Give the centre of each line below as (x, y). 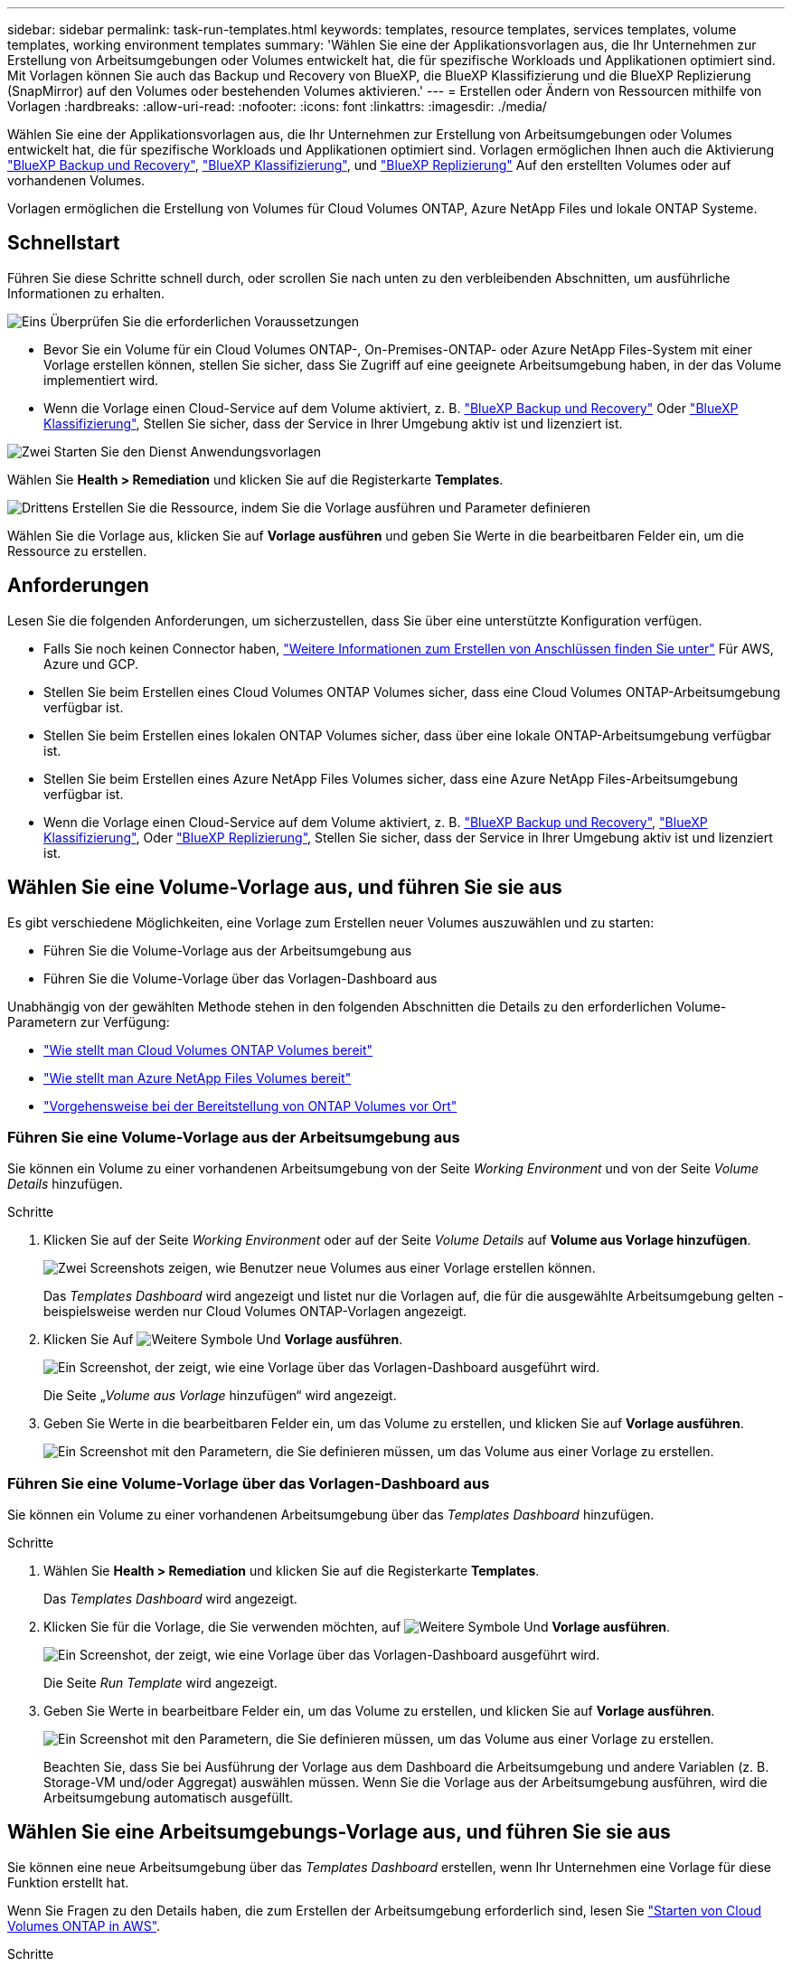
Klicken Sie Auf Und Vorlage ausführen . (223, 1340)
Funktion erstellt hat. (68, 1882)
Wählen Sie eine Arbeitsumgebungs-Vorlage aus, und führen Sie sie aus (339, 1832)
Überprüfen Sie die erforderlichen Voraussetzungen (204, 321)
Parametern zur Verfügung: (89, 1021)
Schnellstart (64, 243)
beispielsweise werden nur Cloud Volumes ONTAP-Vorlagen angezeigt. (255, 1312)
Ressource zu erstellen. (77, 551)
